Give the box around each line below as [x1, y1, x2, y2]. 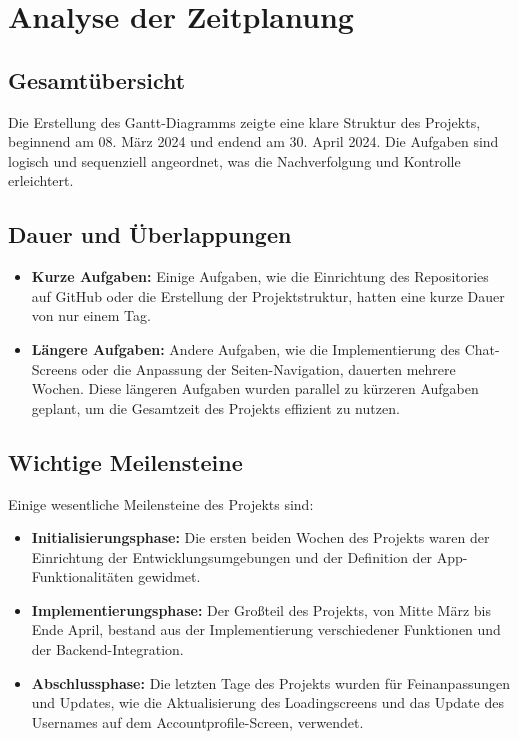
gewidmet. [138, 566, 201, 587]
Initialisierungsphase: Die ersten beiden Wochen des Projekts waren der [31, 527, 490, 548]
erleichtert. [8, 170, 74, 191]
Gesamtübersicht [8, 64, 186, 95]
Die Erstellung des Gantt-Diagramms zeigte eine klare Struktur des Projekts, [8, 111, 481, 132]
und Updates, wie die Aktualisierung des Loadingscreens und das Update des [31, 692, 504, 713]
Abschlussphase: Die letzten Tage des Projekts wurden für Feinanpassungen [31, 672, 510, 693]
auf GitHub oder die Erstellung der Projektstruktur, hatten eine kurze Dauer [31, 285, 505, 306]
